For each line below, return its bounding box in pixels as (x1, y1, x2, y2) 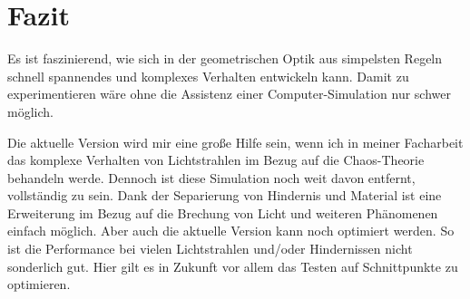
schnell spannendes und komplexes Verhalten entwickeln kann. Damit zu (7, 66, 409, 85)
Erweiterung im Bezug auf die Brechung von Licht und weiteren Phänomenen (7, 203, 438, 222)
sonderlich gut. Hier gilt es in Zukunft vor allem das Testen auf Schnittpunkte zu (7, 256, 458, 275)
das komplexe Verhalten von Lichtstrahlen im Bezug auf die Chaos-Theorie (7, 150, 425, 169)
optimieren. (7, 275, 71, 294)
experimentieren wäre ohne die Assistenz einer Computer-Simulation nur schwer (7, 84, 451, 103)
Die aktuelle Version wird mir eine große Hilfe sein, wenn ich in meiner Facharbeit (7, 132, 464, 151)
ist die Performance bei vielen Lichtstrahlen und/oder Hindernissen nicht (7, 239, 413, 258)
